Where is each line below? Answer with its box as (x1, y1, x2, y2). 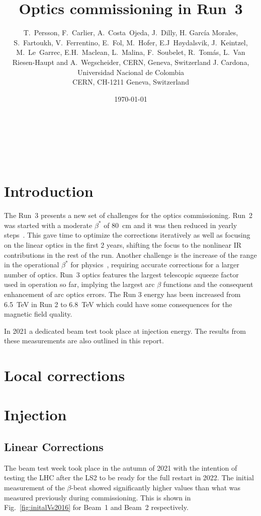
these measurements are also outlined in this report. (4, 335, 164, 346)
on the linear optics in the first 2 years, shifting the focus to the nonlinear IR (4, 239, 242, 250)
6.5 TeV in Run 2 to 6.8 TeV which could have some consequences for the (4, 299, 232, 309)
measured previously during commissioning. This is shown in (4, 492, 191, 502)
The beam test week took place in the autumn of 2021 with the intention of (4, 462, 237, 473)
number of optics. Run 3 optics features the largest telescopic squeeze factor (4, 269, 239, 279)
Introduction (4, 181, 94, 201)
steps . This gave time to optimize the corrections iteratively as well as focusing (4, 230, 250, 240)
